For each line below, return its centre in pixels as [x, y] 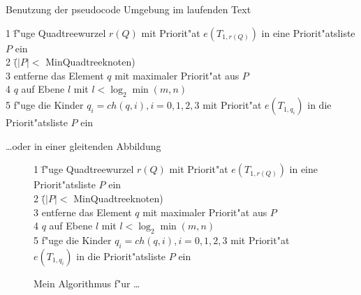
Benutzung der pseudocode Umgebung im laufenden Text [128, 9]
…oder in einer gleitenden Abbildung [83, 145]
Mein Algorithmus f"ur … [87, 283]
